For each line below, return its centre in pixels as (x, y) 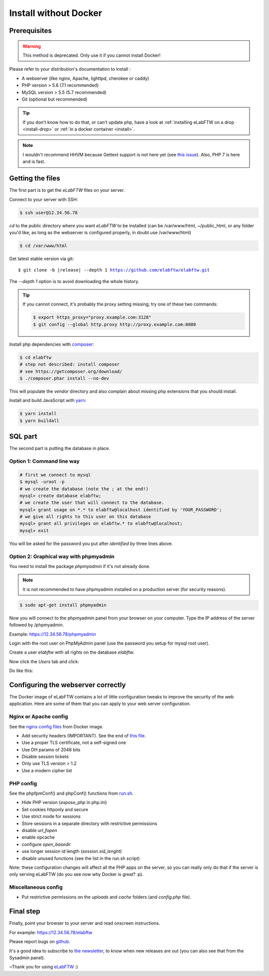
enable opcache (38, 837)
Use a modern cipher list (47, 770)
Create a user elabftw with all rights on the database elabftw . (72, 652)
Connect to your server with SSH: (44, 199)
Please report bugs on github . (40, 942)
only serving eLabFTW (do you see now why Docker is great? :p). (76, 874)
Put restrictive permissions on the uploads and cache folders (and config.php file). (106, 897)
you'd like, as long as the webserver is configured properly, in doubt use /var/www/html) (100, 232)
